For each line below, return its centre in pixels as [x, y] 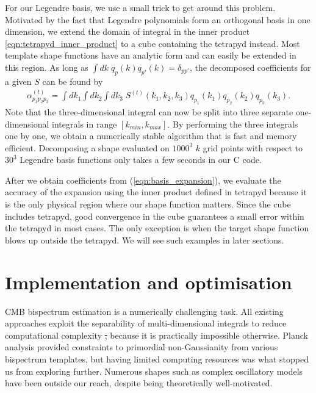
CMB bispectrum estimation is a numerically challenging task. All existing [144, 311]
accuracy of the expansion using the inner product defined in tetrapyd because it [156, 192]
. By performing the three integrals [233, 124]
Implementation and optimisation [149, 282]
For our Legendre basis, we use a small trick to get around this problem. [140, 7]
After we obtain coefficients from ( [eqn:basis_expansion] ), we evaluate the [143, 180]
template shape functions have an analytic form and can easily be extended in [151, 55]
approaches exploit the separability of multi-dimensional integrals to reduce [146, 323]
